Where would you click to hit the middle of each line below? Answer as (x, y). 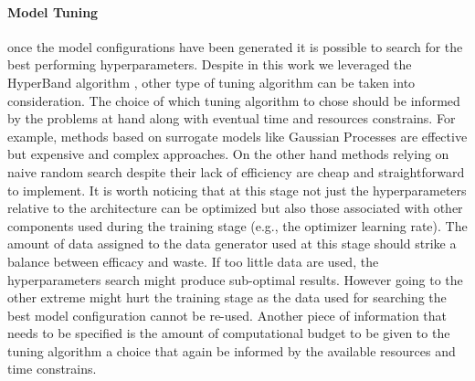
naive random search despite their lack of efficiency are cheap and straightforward (236, 171)
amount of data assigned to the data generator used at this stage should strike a (232, 243)
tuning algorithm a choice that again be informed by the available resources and (232, 350)
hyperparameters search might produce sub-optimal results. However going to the (235, 279)
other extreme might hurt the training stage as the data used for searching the (227, 297)
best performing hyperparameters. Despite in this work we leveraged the (210, 64)
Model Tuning (53, 11)
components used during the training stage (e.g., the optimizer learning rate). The (237, 225)
